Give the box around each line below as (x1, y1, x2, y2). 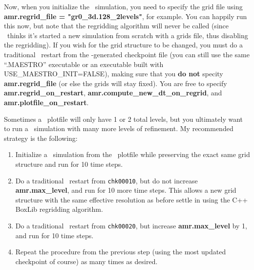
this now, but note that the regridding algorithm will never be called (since (4, 21, 229, 31)
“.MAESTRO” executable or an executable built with (4, 59, 164, 69)
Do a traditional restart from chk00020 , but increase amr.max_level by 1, (15, 220, 247, 230)
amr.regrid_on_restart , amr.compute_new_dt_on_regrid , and (4, 88, 222, 98)
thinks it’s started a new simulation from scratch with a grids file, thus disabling (7, 30, 248, 40)
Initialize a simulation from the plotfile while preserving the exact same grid (15, 149, 250, 159)
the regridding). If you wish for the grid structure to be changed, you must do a (4, 40, 243, 50)
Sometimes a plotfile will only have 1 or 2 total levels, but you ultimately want (4, 113, 243, 124)
